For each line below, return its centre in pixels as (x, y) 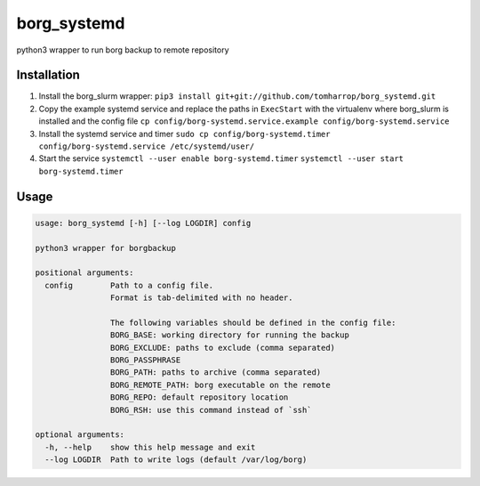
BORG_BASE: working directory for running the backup (230, 335)
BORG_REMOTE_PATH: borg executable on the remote (220, 385)
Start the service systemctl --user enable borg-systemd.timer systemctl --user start (221, 158)
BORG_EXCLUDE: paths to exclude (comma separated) (223, 348)
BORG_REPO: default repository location (199, 397)
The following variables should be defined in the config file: (253, 322)
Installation (48, 75)
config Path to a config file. (129, 285)
